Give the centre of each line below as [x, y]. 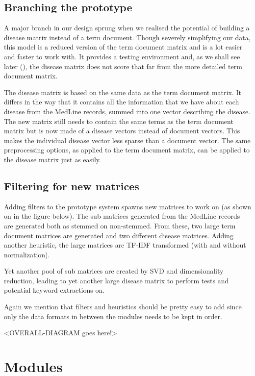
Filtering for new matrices [72, 186]
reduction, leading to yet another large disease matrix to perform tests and [116, 280]
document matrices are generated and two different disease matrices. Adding [119, 235]
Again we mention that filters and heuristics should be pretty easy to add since [123, 307]
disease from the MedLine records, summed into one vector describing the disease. [127, 111]
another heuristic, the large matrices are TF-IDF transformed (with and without [125, 245]
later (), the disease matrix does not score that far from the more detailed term [123, 66]
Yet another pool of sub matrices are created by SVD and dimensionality [114, 271]
